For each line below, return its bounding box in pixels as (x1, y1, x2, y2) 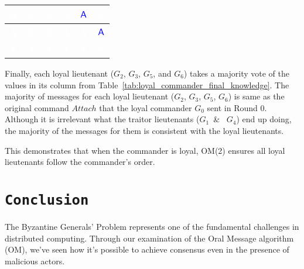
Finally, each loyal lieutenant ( (5, 67, 114, 79)
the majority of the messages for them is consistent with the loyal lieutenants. (5, 124, 284, 136)
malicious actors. (5, 254, 65, 267)
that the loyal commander (99, 101, 192, 113)
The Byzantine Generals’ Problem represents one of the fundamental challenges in (5, 220, 299, 232)
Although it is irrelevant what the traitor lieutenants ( (5, 113, 200, 125)
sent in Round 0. (207, 101, 267, 113)
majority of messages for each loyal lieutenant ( (5, 90, 175, 102)
